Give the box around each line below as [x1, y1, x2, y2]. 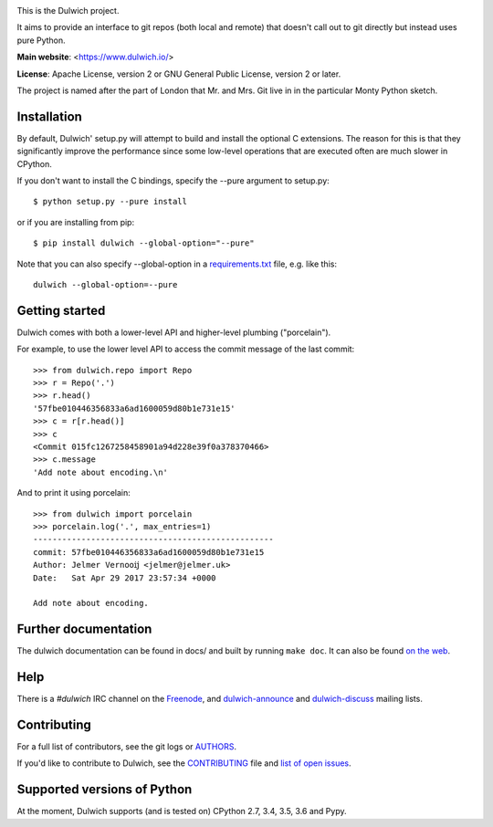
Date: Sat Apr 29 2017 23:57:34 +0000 [33, 572, 216, 583]
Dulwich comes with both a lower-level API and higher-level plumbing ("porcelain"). [16, 327, 331, 338]
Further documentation [16, 622, 152, 637]
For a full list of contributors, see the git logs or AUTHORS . [16, 741, 237, 752]
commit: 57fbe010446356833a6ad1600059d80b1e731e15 [33, 547, 265, 557]
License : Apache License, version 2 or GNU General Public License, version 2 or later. [16, 68, 341, 79]
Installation [16, 109, 82, 124]
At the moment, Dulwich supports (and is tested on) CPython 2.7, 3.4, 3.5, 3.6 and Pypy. [16, 806, 347, 817]
